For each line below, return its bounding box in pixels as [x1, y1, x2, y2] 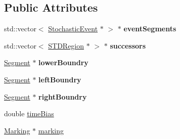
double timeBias [4, 108, 54, 119]
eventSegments [123, 23, 176, 34]
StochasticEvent [48, 23, 98, 34]
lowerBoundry [38, 57, 88, 68]
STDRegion [48, 40, 84, 51]
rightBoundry [38, 91, 87, 102]
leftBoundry [38, 74, 81, 84]
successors [110, 40, 146, 51]
